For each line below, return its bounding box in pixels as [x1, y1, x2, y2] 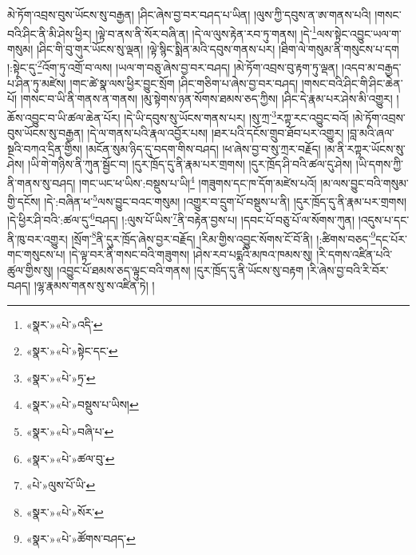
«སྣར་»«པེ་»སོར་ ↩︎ [26, 503, 104, 520]
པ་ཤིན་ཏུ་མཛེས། [7, 74, 66, 91]
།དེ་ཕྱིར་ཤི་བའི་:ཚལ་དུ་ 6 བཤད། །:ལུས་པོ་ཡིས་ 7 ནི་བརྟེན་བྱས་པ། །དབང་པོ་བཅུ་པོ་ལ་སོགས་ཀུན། [7, 209, 355, 228]
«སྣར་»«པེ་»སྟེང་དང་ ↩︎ [26, 343, 118, 359]
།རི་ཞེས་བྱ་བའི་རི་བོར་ [307, 261, 389, 278]
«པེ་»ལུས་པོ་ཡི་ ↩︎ [26, 477, 96, 494]
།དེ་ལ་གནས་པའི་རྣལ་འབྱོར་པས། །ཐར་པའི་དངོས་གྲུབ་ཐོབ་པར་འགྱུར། [87, 125, 344, 141]
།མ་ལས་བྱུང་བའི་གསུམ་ [320, 174, 409, 191]
